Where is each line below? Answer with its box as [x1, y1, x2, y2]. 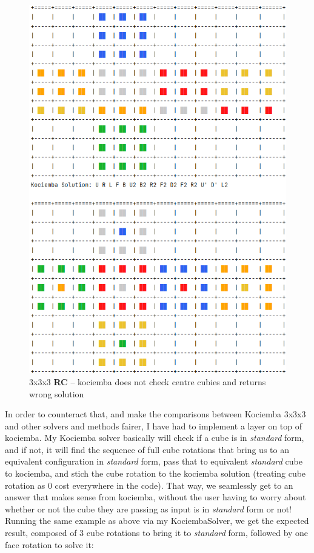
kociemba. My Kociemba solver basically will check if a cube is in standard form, [5, 431, 304, 444]
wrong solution [29, 387, 84, 400]
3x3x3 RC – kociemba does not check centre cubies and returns [29, 375, 266, 388]
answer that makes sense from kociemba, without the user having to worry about [5, 491, 306, 503]
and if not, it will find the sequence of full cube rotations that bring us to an [5, 443, 289, 455]
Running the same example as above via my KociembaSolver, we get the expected [5, 514, 309, 527]
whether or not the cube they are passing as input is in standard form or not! [5, 502, 292, 515]
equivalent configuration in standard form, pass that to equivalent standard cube [5, 455, 302, 468]
